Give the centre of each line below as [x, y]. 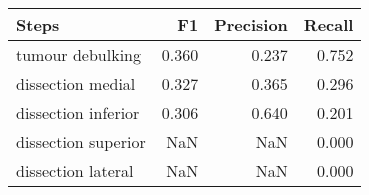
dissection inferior [78, 112]
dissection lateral [75, 170]
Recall [328, 24]
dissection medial [76, 83]
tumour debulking [78, 54]
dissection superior [81, 141]
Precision [251, 24]
